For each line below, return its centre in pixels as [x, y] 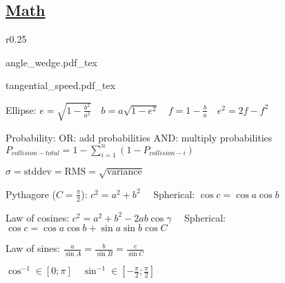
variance [124, 172]
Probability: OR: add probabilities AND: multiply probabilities [139, 137]
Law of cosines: [38, 217]
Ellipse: [21, 109]
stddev [38, 172]
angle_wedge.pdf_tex [52, 62]
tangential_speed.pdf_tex [61, 85]
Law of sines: [33, 248]
